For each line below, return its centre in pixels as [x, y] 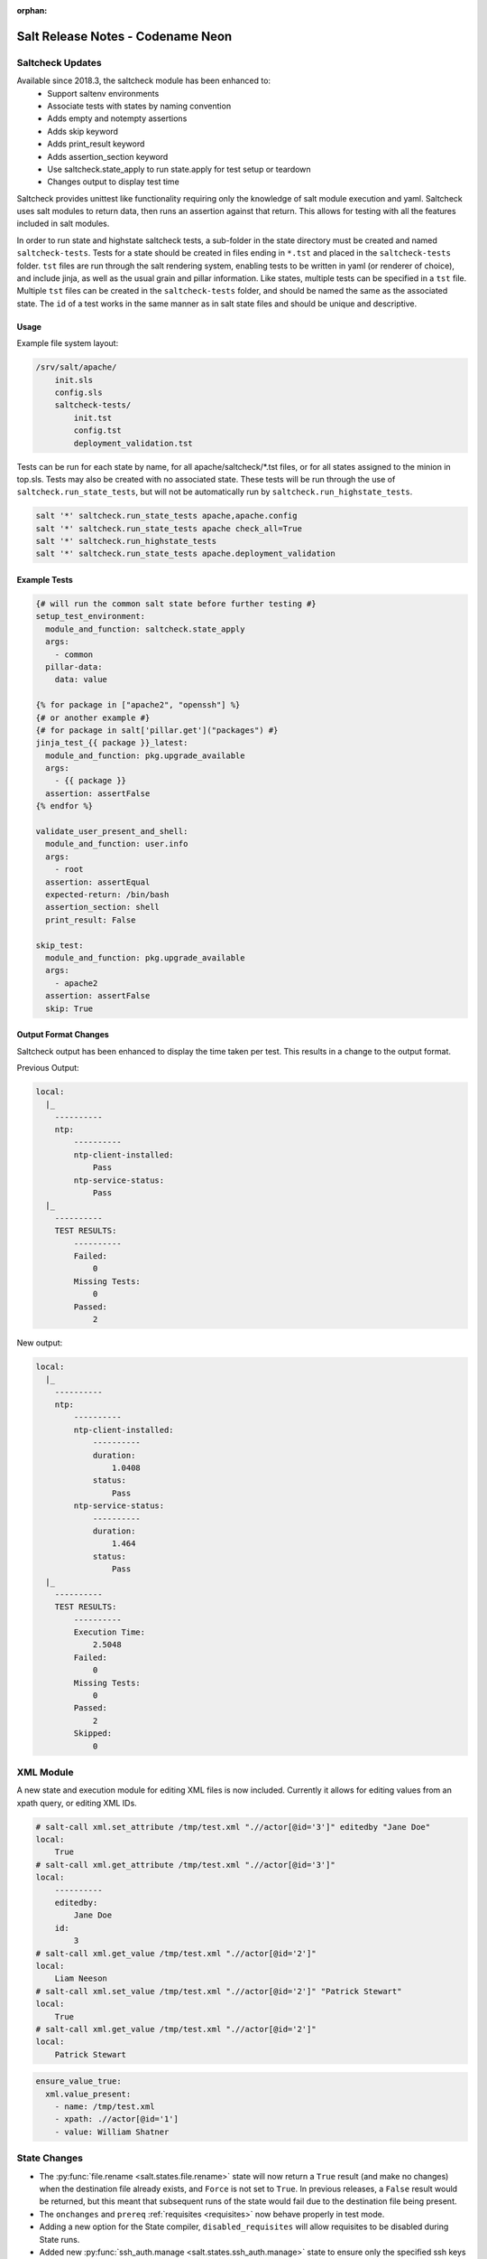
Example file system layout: [68, 343]
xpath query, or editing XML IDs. [77, 1803]
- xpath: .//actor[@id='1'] [117, 2119]
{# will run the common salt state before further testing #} [176, 604]
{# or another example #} [93, 717]
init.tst [93, 417]
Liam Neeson [81, 1978]
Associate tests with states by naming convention [139, 106]
